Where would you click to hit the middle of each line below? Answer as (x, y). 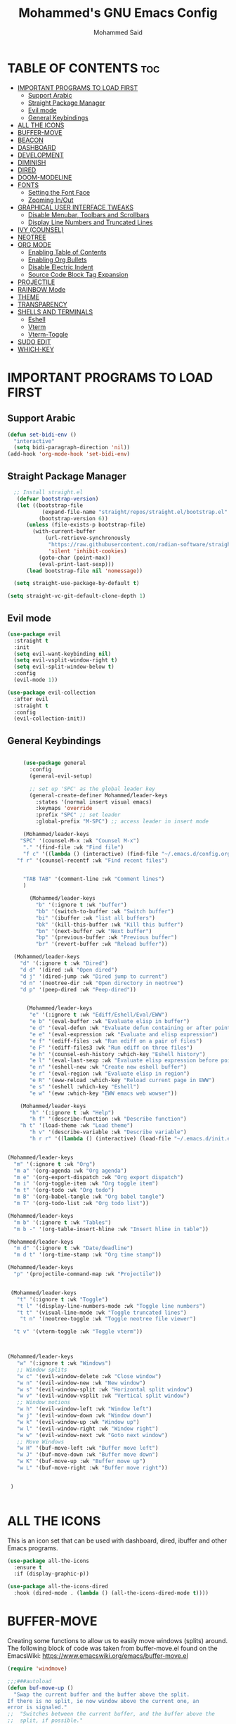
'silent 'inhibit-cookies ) (88, 551)
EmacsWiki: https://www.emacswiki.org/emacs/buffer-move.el (98, 1656)
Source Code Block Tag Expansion (78, 274)
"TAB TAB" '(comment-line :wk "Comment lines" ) (94, 879)
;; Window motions (44, 1403)
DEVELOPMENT (41, 155)
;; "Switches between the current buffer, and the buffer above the (111, 1714)
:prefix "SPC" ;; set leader (78, 815)
